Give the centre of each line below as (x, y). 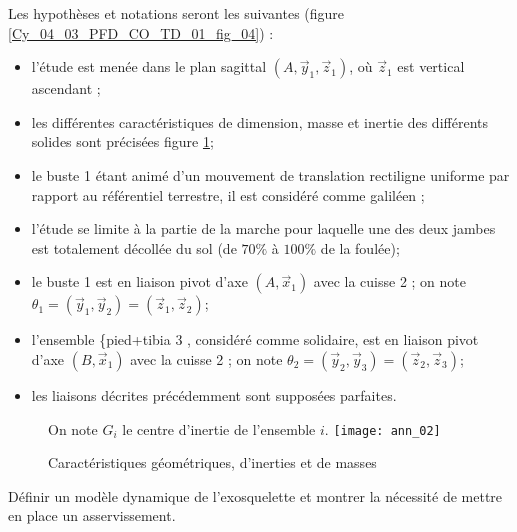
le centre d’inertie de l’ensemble (219, 428)
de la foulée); (360, 247)
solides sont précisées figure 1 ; (122, 141)
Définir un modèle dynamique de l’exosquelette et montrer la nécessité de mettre (255, 495)
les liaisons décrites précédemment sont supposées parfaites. (214, 394)
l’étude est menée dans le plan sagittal (149, 66)
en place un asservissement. (92, 515)
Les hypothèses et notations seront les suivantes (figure (176, 13)
